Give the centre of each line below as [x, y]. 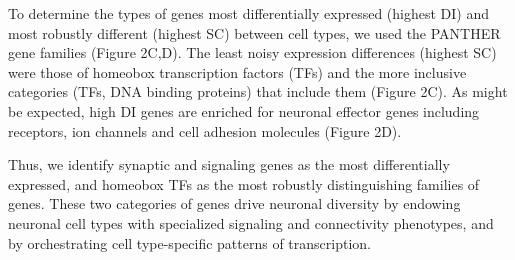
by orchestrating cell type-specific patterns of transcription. [189, 242]
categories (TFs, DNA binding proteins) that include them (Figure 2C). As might [258, 91]
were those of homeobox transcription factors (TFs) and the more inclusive [237, 71]
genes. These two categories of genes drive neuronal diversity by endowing [234, 203]
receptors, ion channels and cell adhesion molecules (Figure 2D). [205, 130]
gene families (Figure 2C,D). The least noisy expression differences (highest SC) [252, 52]
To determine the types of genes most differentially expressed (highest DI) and [249, 13]
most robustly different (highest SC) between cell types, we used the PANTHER [254, 32]
